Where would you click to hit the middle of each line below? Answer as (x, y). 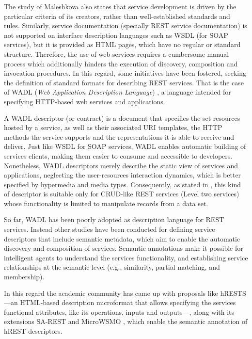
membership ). (24, 277)
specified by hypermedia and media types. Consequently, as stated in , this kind (122, 184)
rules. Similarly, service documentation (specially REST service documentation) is (126, 25)
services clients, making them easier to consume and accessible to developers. (118, 155)
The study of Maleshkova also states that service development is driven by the (120, 6)
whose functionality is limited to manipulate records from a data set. (106, 203)
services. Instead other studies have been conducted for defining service (110, 229)
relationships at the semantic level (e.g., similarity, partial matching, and (112, 267)
